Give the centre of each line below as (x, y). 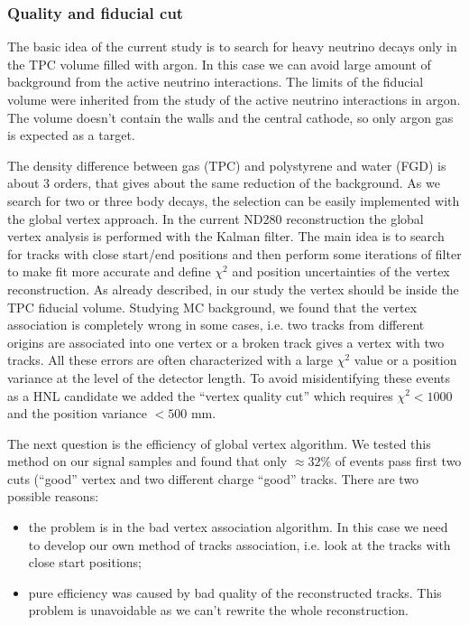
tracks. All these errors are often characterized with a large (170, 360)
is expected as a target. (71, 135)
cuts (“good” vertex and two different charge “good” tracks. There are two (213, 478)
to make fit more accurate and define (109, 271)
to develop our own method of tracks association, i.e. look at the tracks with (239, 544)
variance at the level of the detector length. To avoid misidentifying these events (229, 377)
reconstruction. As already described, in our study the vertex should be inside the (233, 289)
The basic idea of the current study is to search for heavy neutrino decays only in (232, 47)
